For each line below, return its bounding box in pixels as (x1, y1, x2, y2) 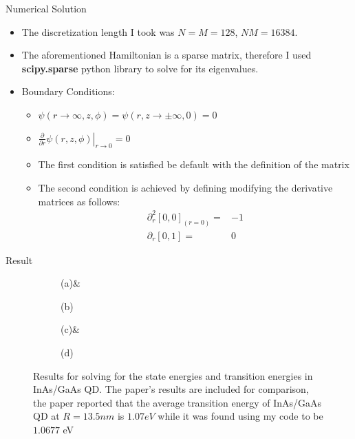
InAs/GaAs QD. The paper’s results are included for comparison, (33, 382, 309, 396)
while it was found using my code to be (158, 409, 323, 423)
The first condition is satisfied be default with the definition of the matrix (38, 157, 349, 172)
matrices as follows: (38, 194, 120, 208)
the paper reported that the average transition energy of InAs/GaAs (33, 395, 322, 409)
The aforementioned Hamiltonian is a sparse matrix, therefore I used (21, 48, 312, 62)
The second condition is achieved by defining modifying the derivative (38, 180, 333, 194)
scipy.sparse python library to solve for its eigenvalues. (21, 61, 259, 75)
